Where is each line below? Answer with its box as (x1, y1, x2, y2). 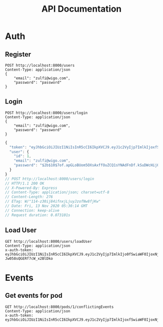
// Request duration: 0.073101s (5, 213, 70, 218)
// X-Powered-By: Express (5, 185, 57, 190)
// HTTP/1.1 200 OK (5, 181, 45, 186)
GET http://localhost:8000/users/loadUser (5, 239, 92, 244)
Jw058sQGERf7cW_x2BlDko (5, 256, 53, 261)
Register (5, 50, 32, 58)
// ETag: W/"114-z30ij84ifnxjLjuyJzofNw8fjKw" (5, 199, 101, 204)
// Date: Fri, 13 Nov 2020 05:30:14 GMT (5, 203, 88, 209)
